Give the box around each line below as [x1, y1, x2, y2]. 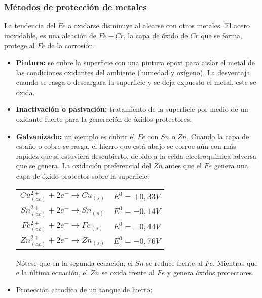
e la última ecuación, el [16, 267, 88, 278]
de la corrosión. [47, 40, 95, 51]
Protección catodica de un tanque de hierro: [16, 284, 153, 294]
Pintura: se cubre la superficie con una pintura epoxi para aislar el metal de [16, 57, 255, 67]
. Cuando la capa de [186, 131, 249, 141]
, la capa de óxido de [123, 30, 188, 40]
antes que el [165, 160, 202, 171]
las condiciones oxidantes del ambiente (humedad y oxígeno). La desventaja [16, 67, 250, 77]
